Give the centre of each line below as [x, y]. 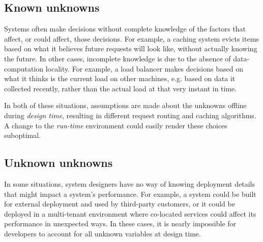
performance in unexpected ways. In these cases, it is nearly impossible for [120, 223]
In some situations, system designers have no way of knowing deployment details [129, 183]
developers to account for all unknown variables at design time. [103, 233]
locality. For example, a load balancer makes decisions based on [144, 68]
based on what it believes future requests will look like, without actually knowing [131, 48]
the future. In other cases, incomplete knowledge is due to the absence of [118, 58]
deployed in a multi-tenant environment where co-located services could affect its [130, 213]
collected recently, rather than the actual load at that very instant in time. [121, 88]
